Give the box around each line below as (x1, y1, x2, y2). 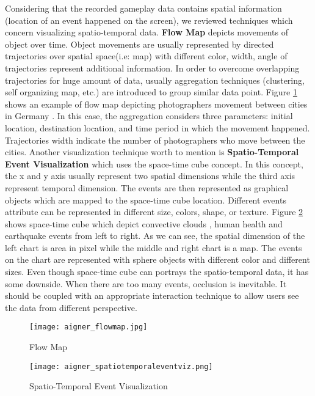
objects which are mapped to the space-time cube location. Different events (5, 193, 286, 206)
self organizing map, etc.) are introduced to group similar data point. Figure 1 (5, 86, 297, 98)
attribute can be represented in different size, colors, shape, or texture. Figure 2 (5, 205, 303, 218)
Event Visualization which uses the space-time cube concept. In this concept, (5, 157, 303, 170)
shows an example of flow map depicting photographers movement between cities (5, 97, 308, 110)
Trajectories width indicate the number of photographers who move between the (5, 133, 305, 146)
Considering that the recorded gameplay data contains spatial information (5, 2, 282, 14)
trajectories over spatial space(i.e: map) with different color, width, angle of (5, 50, 288, 62)
